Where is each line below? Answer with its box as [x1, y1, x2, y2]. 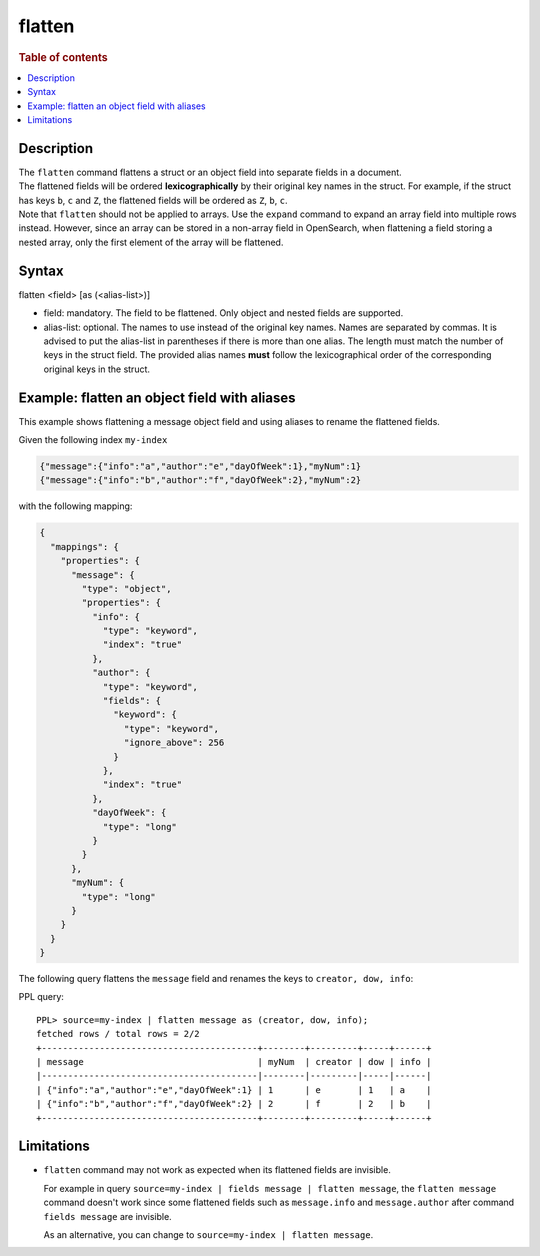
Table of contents [18, 50, 109, 64]
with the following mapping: [18, 500, 133, 512]
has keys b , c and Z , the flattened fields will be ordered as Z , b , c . [18, 194, 288, 206]
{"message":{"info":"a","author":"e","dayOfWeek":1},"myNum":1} [39, 460, 362, 472]
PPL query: [18, 991, 65, 1003]
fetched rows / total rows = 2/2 [36, 1028, 200, 1040]
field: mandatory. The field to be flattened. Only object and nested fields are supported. [43, 307, 404, 319]
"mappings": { [50, 541, 120, 552]
